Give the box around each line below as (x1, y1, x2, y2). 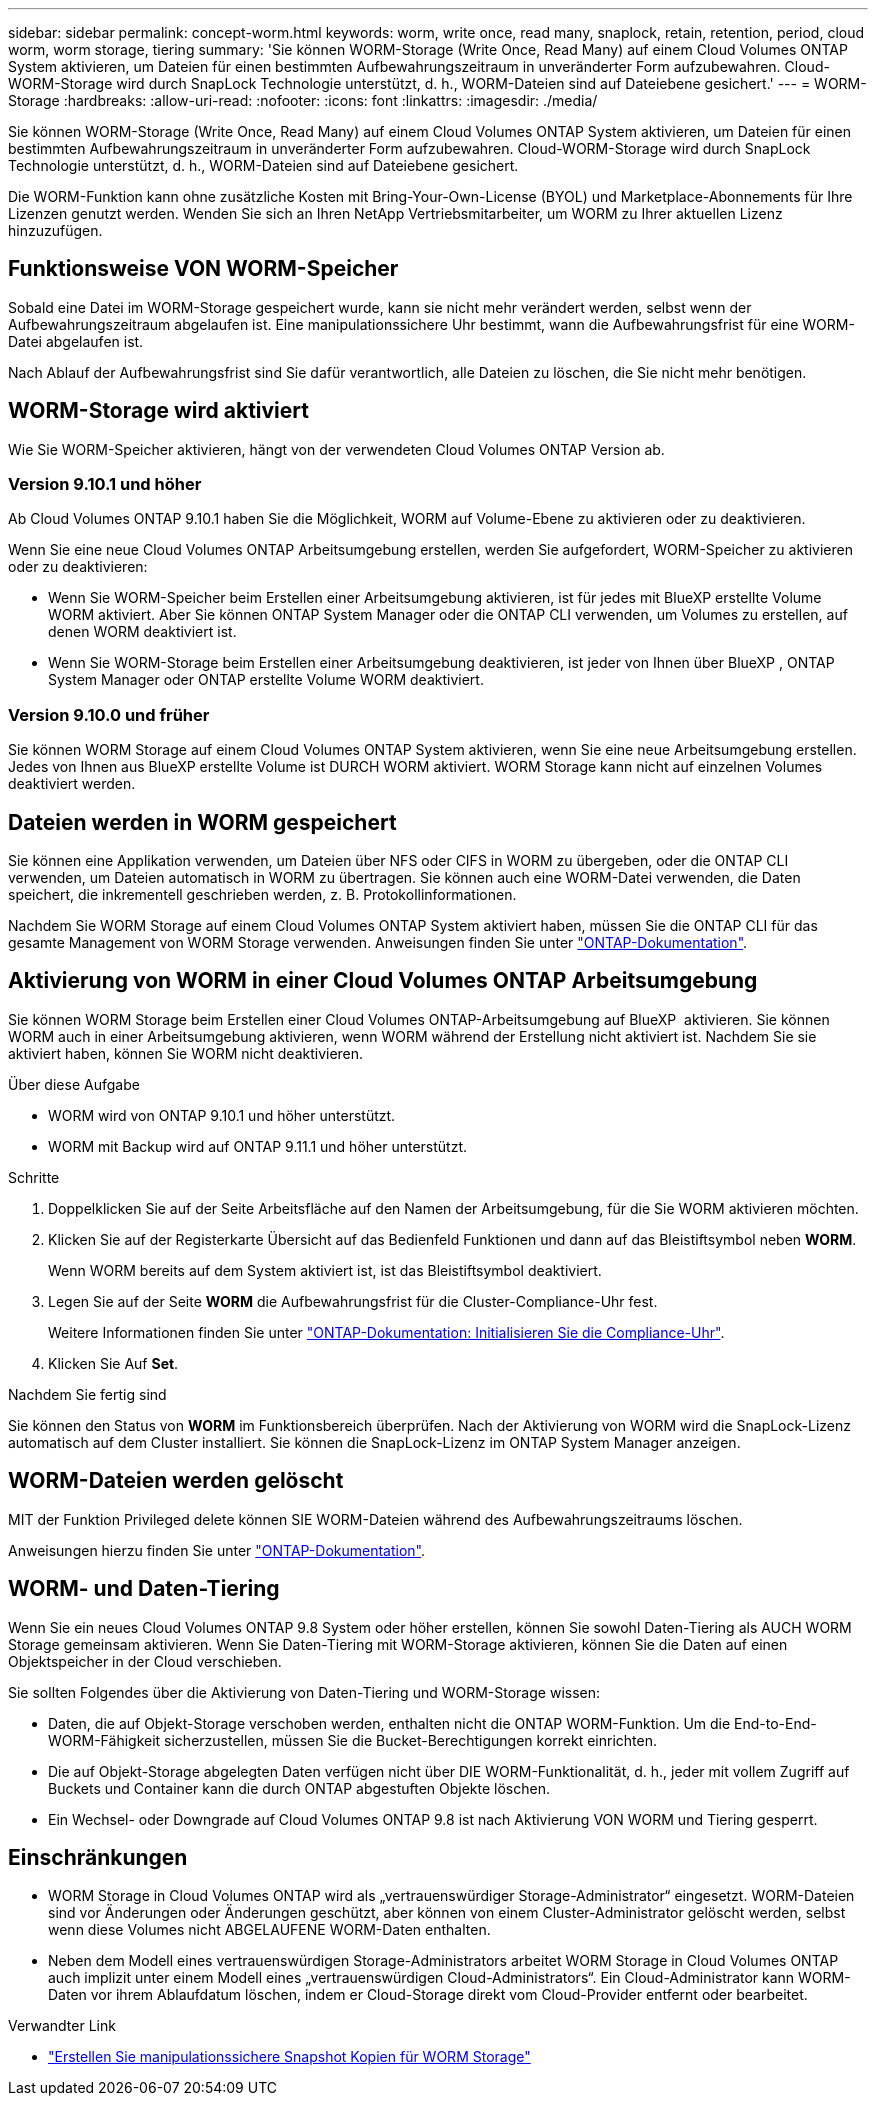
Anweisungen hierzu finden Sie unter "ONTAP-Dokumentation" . (8, 1541, 426, 1559)
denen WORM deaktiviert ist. (48, 623, 237, 641)
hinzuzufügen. (8, 222, 103, 239)
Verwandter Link (8, 2017, 116, 2035)
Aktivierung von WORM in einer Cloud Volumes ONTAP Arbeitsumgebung (8, 968, 758, 994)
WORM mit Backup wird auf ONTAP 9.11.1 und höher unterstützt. (48, 1137, 468, 1155)
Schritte (8, 1168, 60, 1186)
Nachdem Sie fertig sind (8, 1385, 167, 1403)
